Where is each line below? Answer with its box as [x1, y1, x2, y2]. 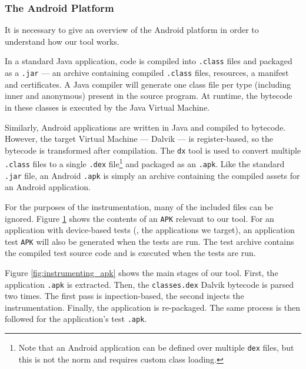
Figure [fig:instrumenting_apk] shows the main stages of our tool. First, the [5, 267, 278, 278]
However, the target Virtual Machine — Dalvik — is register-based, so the [5, 132, 274, 145]
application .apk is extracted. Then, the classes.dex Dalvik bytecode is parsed [5, 278, 294, 290]
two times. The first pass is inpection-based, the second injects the [5, 290, 244, 302]
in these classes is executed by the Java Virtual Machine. [5, 101, 210, 113]
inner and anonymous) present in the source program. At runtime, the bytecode [5, 89, 292, 102]
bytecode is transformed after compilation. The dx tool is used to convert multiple [5, 144, 301, 156]
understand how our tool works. [5, 35, 119, 47]
